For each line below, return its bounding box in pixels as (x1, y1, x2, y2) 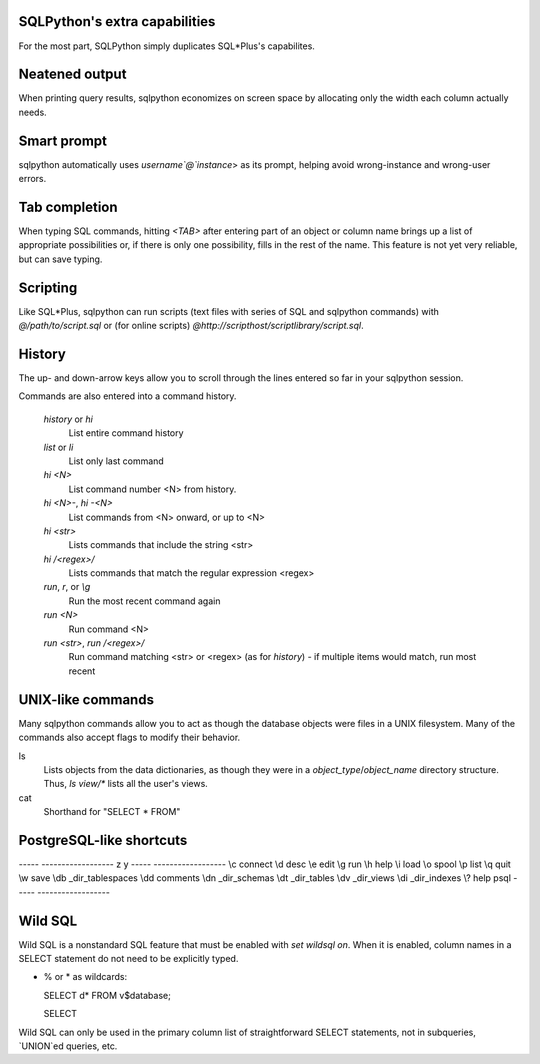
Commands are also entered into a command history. (18, 390, 237, 402)
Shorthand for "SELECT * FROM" (43, 806, 181, 818)
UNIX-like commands (18, 691, 155, 708)
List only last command (68, 455, 164, 467)
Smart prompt (18, 132, 107, 149)
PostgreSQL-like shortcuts (18, 831, 188, 849)
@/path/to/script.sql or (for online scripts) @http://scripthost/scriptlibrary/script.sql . (18, 320, 364, 332)
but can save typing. (18, 253, 103, 265)
